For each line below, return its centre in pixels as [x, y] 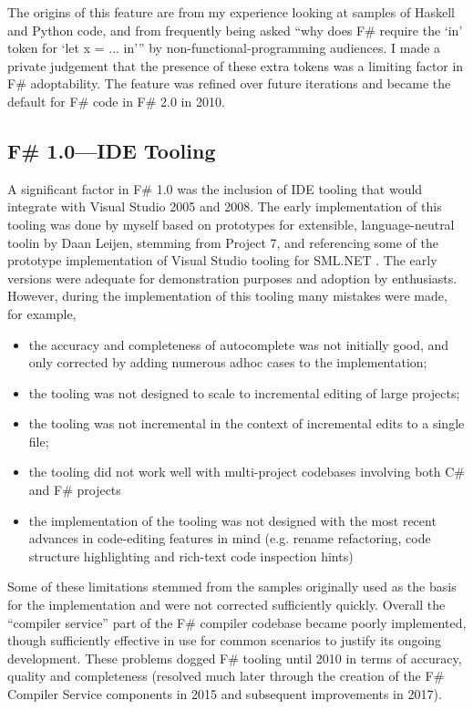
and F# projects [75, 490]
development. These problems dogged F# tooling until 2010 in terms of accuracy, [235, 658]
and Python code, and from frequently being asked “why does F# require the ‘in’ [235, 30]
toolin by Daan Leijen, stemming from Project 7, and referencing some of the [223, 242]
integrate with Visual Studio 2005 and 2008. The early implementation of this [225, 206]
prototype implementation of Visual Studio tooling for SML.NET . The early [222, 260]
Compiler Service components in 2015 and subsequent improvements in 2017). [225, 694]
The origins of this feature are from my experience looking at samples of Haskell [231, 12]
